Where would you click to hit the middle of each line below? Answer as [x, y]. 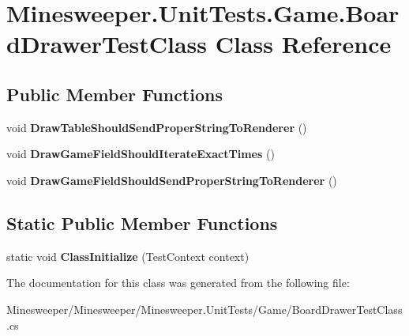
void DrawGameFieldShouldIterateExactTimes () [141, 154]
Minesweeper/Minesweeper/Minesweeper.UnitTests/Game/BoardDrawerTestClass [204, 309]
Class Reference [303, 44]
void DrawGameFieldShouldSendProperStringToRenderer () [172, 180]
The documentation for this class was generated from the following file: [178, 283]
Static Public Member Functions [142, 223]
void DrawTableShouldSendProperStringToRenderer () [157, 127]
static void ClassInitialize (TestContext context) [128, 256]
